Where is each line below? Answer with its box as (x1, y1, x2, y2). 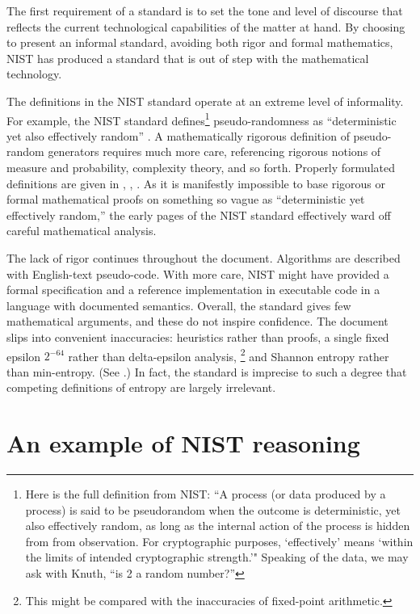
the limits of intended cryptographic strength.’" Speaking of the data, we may (25, 549, 409, 566)
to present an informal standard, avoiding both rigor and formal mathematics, (6, 34, 393, 51)
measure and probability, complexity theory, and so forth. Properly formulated (6, 159, 395, 175)
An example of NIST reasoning (6, 427, 360, 460)
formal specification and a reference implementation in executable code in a (6, 281, 380, 298)
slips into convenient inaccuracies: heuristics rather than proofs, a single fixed (6, 328, 389, 345)
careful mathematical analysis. (6, 222, 157, 239)
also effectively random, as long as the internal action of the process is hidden (25, 517, 410, 534)
